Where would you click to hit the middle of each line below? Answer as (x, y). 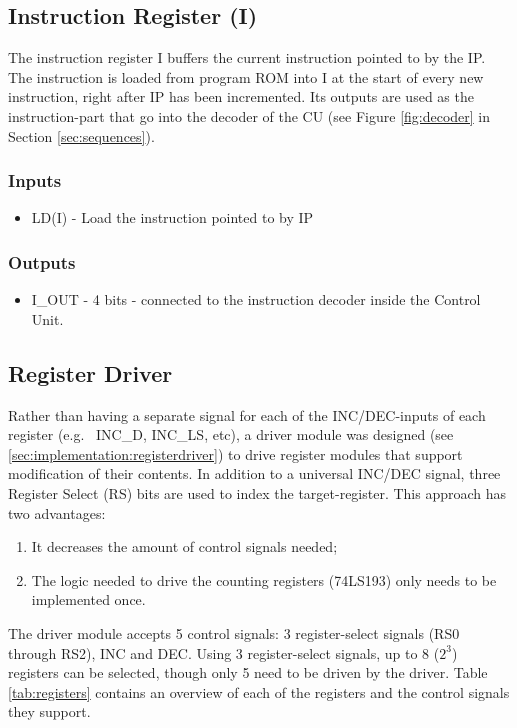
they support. (49, 711)
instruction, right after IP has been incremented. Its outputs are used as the (241, 96)
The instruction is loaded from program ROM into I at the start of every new (246, 76)
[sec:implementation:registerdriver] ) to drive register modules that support (235, 453)
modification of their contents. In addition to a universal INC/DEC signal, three (254, 473)
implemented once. (88, 599)
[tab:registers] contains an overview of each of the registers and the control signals (259, 691)
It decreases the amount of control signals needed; (184, 546)
